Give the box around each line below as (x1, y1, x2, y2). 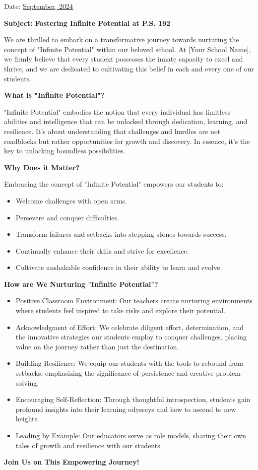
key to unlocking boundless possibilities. (4, 145, 126, 156)
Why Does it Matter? (4, 162, 80, 172)
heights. (15, 413, 39, 424)
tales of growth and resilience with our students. (15, 440, 162, 450)
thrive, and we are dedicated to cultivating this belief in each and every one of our (4, 63, 254, 73)
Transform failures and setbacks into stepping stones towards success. (15, 229, 227, 239)
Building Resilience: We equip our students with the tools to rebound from (15, 358, 243, 368)
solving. (15, 377, 39, 388)
